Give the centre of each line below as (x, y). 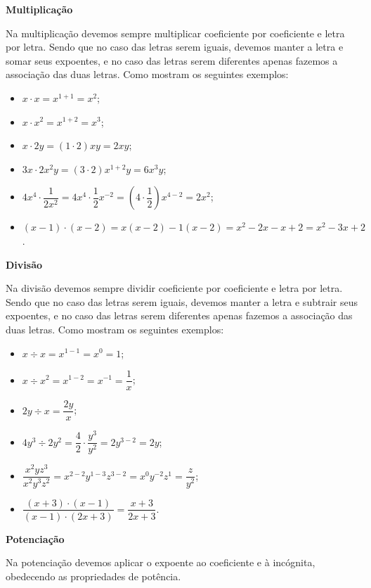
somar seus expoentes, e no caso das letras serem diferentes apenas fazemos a (172, 60)
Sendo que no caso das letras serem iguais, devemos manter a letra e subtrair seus (182, 301)
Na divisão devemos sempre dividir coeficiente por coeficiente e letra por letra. (174, 288)
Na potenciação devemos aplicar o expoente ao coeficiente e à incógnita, (161, 562)
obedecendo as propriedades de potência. (93, 576)
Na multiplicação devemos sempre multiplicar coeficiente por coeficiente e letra (175, 33)
